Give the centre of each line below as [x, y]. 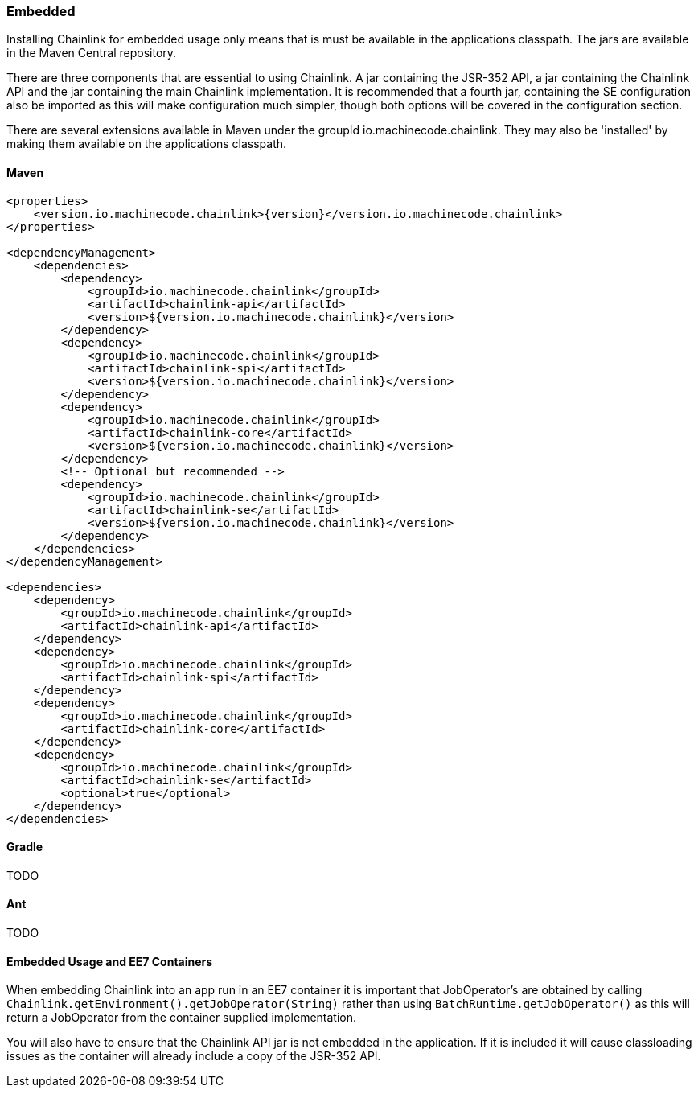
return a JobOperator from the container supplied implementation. [182, 1018]
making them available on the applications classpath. [147, 144]
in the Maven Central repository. [92, 53]
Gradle [25, 847]
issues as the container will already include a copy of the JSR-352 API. [194, 1056]
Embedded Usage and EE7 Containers [110, 961]
